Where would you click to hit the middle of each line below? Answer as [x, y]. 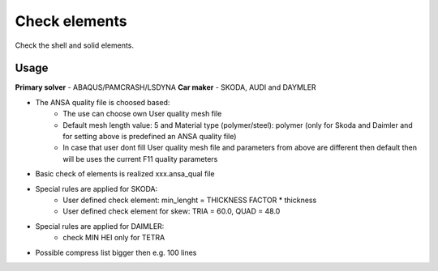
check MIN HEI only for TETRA [114, 238]
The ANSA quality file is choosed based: [103, 102]
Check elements [71, 21]
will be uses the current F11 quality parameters [140, 159]
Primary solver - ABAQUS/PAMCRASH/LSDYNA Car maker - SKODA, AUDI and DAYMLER [165, 87]
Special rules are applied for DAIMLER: [100, 226]
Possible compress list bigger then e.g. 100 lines [116, 252]
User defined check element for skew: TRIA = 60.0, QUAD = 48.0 [172, 211]
